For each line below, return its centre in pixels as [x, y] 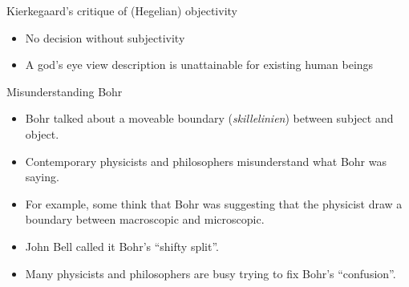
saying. [42, 177]
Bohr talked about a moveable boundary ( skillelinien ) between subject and [209, 118]
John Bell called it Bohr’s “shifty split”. [122, 246]
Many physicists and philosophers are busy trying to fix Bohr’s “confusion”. [211, 273]
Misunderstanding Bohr [65, 91]
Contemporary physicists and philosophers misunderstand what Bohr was [206, 161]
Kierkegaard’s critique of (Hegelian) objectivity [122, 10]
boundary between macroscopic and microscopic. [145, 219]
